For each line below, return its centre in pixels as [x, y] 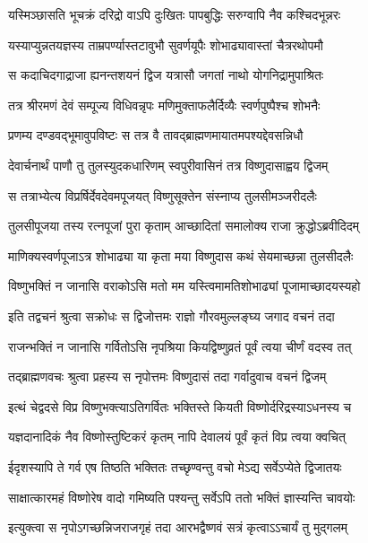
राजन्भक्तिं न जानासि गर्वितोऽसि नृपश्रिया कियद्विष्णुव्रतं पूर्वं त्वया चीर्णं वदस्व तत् [180, 346]
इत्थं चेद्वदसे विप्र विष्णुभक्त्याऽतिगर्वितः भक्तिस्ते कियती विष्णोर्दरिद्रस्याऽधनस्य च [180, 406]
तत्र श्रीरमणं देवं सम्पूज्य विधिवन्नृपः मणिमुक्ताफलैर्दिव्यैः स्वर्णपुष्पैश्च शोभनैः [164, 105]
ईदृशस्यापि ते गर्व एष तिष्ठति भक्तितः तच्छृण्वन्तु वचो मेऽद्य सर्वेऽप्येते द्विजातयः [175, 466]
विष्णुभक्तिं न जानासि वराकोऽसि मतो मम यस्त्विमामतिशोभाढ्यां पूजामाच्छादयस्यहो [184, 286]
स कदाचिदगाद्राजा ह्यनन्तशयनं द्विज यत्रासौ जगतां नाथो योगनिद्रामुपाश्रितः [166, 75]
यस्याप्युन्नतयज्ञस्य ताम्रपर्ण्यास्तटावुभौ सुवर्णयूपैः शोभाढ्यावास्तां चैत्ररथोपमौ [166, 44]
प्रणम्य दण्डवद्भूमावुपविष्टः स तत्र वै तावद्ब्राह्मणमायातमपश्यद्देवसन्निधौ [156, 135]
